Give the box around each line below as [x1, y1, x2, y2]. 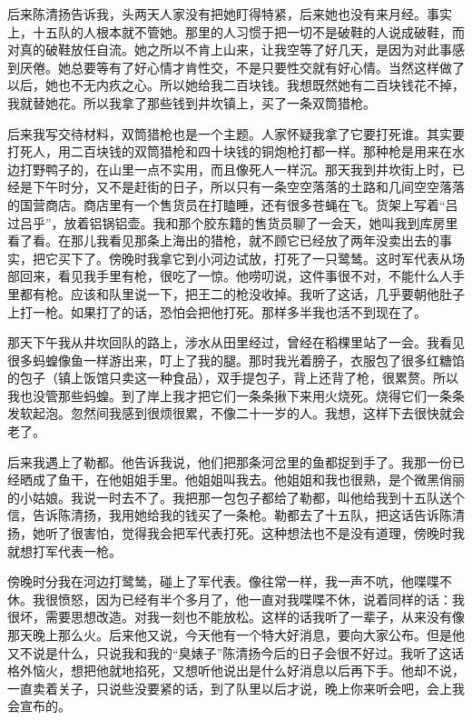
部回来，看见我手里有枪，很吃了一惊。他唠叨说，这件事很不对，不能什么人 [7, 266, 452, 285]
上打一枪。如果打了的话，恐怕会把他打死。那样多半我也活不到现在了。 [7, 302, 427, 321]
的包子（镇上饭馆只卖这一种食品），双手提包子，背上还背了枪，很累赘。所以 [7, 368, 458, 387]
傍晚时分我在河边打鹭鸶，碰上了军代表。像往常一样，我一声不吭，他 [7, 572, 414, 591]
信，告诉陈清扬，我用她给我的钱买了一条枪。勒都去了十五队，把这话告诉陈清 [7, 505, 465, 525]
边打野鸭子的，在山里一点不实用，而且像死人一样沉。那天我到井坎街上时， [7, 159, 452, 178]
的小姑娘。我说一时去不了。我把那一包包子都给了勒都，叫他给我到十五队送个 [7, 487, 465, 506]
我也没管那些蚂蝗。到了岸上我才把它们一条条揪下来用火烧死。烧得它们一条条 [7, 385, 465, 405]
